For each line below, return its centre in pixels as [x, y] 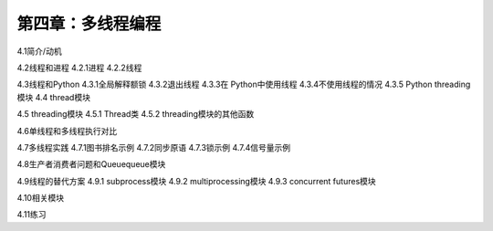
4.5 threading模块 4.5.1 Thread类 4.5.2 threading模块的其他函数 [136, 114]
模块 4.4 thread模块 [54, 97]
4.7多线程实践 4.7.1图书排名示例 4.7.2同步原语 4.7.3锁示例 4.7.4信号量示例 [154, 147]
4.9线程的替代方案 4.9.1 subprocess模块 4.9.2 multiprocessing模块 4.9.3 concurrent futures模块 [196, 181]
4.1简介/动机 [40, 51]
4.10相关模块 [40, 198]
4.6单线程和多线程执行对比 [67, 131]
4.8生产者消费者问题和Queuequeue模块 [91, 164]
